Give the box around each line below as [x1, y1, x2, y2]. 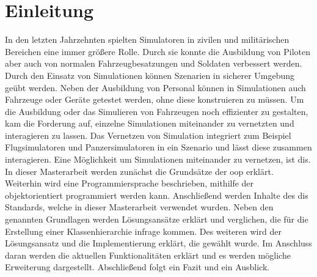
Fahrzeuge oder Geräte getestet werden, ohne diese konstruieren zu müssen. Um [5, 93, 304, 106]
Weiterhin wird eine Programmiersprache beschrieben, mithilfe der [5, 177, 254, 190]
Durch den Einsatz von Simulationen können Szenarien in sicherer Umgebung [5, 68, 295, 81]
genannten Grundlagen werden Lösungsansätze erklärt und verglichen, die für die [5, 213, 308, 226]
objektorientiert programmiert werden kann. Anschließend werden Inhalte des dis [5, 188, 308, 201]
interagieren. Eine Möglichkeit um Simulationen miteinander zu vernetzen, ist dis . [5, 153, 311, 166]
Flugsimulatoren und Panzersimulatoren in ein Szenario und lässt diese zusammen [5, 141, 312, 153]
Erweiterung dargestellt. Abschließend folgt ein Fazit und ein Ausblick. [5, 260, 270, 273]
